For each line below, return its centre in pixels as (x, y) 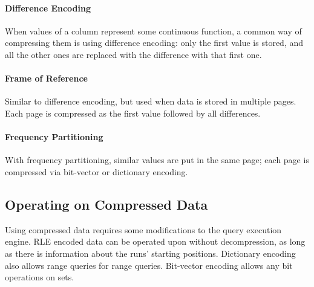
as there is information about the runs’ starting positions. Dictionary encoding (150, 253)
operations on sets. (40, 277)
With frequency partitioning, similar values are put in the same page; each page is (157, 160)
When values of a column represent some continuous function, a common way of (153, 31)
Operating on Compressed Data (106, 204)
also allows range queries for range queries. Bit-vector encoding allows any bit (149, 265)
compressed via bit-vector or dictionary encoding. (96, 171)
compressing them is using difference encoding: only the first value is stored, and (154, 43)
